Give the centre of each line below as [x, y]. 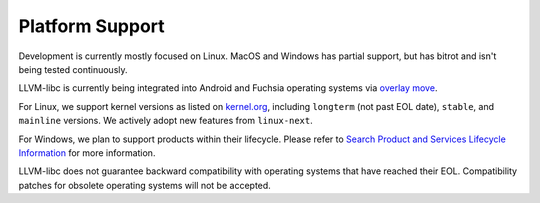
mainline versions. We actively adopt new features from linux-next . [166, 121]
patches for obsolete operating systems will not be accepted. [145, 185]
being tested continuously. [73, 69]
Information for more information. [87, 152]
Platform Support [91, 26]
